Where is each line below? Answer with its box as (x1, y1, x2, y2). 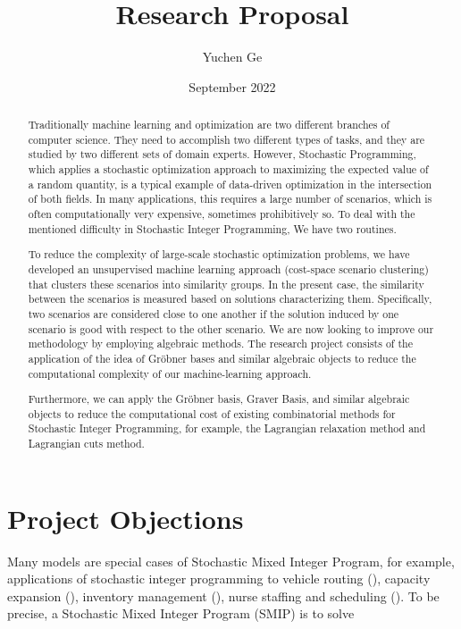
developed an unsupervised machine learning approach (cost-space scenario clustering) (28, 261, 429, 276)
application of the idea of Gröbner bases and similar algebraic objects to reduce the (28, 350, 416, 365)
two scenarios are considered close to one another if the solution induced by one (28, 306, 399, 321)
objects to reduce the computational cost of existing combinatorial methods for (28, 406, 396, 421)
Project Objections (7, 499, 244, 536)
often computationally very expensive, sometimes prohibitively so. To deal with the (28, 206, 415, 222)
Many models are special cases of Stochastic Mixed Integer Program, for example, (7, 551, 455, 570)
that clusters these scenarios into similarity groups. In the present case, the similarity (28, 276, 424, 291)
